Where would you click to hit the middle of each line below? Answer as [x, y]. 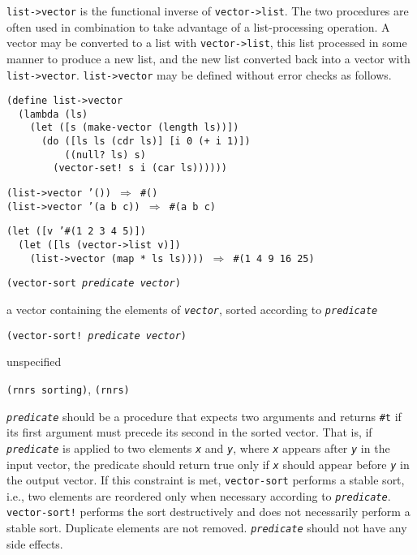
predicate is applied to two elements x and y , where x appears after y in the [198, 447]
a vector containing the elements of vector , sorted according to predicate [192, 310]
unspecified [34, 361]
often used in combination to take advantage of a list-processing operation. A [198, 26]
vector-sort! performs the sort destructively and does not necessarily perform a [208, 512]
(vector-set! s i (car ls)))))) [140, 168]
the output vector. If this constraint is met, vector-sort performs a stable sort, [206, 480]
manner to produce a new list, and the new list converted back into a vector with [208, 58]
